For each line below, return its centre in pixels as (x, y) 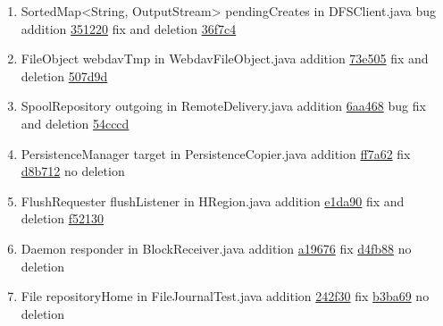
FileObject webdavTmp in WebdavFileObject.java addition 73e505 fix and (225, 59)
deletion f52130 (62, 218)
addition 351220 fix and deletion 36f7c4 (129, 28)
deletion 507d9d (64, 75)
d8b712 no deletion (73, 171)
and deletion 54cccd (75, 123)
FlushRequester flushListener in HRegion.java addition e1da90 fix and (213, 201)
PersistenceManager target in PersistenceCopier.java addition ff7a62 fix (216, 153)
